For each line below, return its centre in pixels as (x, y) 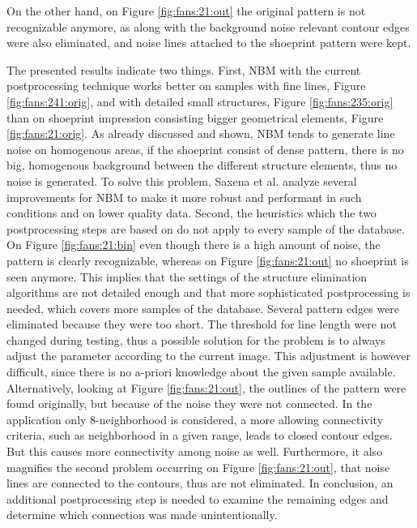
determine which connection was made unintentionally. (142, 515)
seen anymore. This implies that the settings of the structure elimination (187, 276)
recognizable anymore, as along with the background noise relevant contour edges (208, 26)
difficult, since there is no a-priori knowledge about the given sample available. (201, 372)
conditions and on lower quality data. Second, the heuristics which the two (191, 213)
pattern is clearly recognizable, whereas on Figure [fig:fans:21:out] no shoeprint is (208, 260)
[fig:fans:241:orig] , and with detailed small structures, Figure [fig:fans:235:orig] (200, 101)
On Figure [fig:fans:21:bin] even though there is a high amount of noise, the (194, 245)
